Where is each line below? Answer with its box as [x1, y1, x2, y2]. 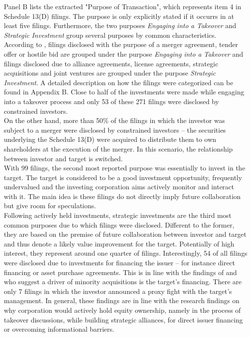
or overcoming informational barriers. [4, 324, 115, 334]
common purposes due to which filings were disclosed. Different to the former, [4, 219, 235, 230]
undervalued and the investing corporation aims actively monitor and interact [4, 182, 234, 192]
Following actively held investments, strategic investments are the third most [4, 210, 232, 220]
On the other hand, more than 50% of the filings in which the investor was [4, 115, 225, 125]
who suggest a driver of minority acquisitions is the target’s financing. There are [4, 276, 242, 287]
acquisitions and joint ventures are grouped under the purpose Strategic [4, 68, 216, 78]
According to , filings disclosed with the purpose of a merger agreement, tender [4, 39, 238, 49]
